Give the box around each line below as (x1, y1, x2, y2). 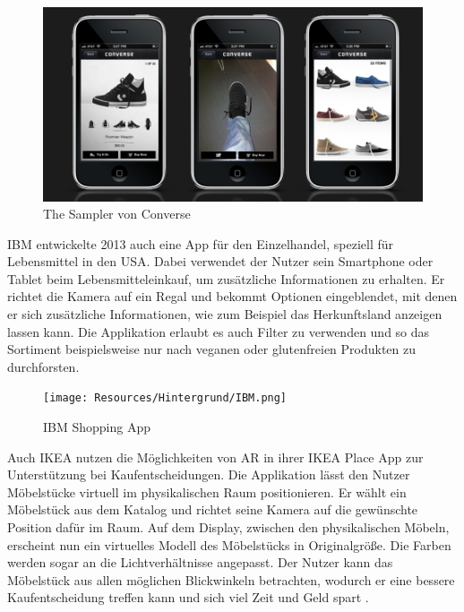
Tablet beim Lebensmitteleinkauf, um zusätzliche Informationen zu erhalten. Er (7, 269, 445, 288)
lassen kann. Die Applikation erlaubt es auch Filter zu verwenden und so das (7, 322, 430, 340)
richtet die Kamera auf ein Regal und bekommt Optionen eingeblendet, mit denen (7, 287, 458, 306)
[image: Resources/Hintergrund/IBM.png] (43, 392, 288, 405)
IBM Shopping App (43, 418, 151, 436)
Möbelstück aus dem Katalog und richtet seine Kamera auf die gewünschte (7, 500, 418, 519)
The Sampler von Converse (43, 204, 191, 223)
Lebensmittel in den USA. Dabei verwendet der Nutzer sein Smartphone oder (7, 252, 434, 271)
